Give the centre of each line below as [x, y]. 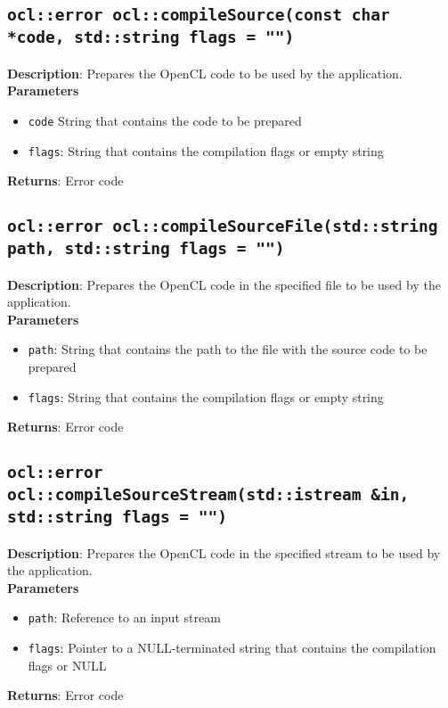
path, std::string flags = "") [146, 249]
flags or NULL [67, 665]
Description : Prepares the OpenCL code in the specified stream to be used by [224, 552]
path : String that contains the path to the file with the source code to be [228, 349]
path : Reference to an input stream [124, 617]
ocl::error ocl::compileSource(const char [199, 15]
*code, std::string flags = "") [151, 37]
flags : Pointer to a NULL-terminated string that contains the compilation [232, 648]
